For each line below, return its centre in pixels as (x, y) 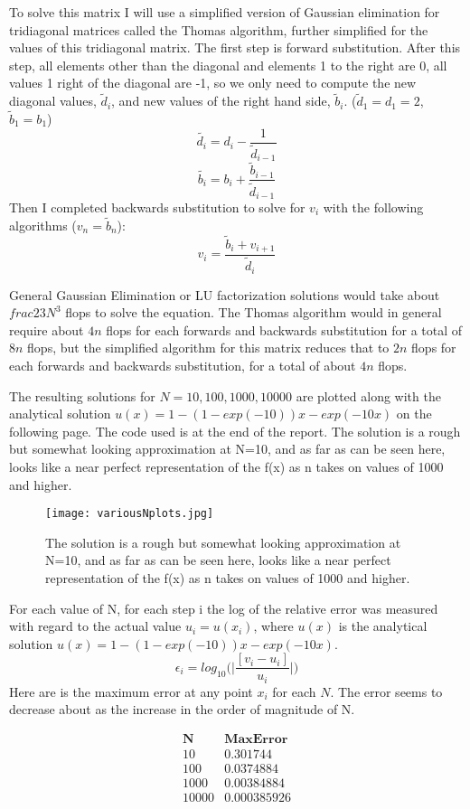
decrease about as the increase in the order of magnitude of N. (182, 709)
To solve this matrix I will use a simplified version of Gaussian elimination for (225, 12)
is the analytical (383, 626)
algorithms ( (43, 225)
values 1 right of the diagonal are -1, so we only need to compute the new (213, 83)
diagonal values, (53, 101)
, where (273, 626)
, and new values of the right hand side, (221, 101)
